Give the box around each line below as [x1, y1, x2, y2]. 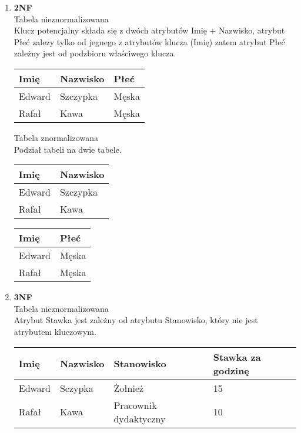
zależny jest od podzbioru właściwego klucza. [14, 47, 176, 59]
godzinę [213, 363, 249, 377]
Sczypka [59, 381, 93, 395]
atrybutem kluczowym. [14, 325, 96, 337]
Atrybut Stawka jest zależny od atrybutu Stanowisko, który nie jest [14, 314, 258, 326]
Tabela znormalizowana [14, 131, 98, 143]
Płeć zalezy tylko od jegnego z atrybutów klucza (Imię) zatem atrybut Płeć [14, 35, 285, 48]
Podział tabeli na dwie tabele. [14, 143, 122, 155]
